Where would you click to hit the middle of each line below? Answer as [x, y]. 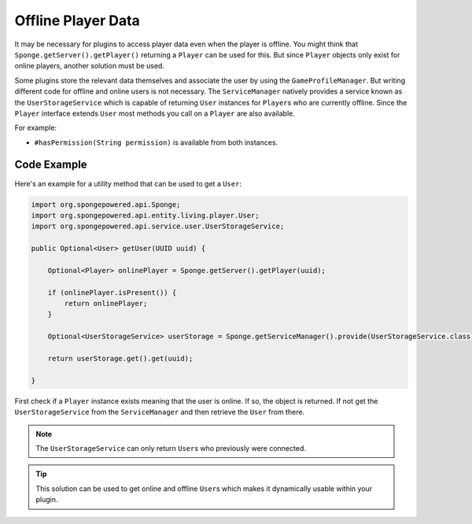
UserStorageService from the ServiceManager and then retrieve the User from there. [160, 412]
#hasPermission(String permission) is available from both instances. [156, 142]
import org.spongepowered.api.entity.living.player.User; [145, 215]
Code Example [51, 165]
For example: [36, 128]
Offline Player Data [77, 20]
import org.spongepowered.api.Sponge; [106, 204]
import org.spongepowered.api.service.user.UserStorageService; [158, 227]
